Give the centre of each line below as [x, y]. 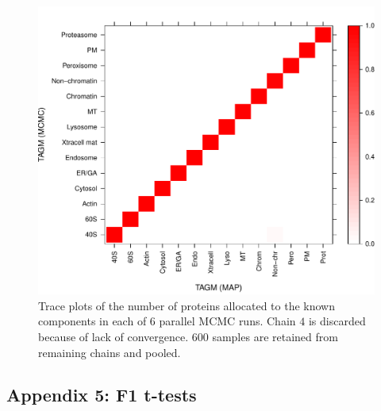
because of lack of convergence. [114, 336]
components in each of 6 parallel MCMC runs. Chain [167, 321]
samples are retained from [275, 336]
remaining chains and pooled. [110, 352]
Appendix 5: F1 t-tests [102, 395]
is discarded [337, 321]
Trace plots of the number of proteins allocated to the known [187, 305]
